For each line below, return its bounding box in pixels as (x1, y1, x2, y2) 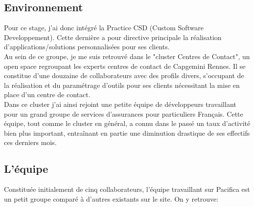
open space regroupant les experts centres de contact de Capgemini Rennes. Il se (4, 61, 246, 71)
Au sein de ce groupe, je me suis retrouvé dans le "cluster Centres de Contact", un (4, 51, 250, 61)
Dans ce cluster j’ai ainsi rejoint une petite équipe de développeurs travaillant (4, 99, 236, 109)
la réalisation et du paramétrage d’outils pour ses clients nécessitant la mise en (4, 80, 240, 90)
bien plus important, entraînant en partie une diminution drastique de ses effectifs (4, 127, 250, 138)
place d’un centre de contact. (4, 89, 91, 100)
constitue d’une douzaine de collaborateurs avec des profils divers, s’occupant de (4, 70, 244, 81)
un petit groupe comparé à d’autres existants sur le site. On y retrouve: (4, 193, 219, 204)
